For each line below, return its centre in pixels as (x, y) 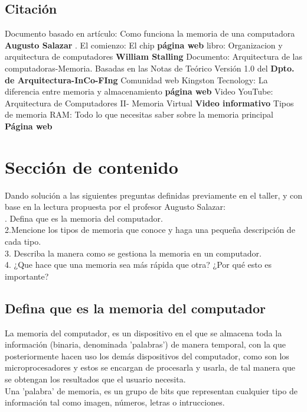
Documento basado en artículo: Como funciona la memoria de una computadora (150, 33)
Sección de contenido (92, 166)
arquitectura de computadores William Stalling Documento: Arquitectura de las (154, 56)
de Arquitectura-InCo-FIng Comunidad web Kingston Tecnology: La (136, 80)
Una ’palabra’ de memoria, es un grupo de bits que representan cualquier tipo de (151, 390)
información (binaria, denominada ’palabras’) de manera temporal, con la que (145, 344)
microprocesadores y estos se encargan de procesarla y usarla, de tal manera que (150, 367)
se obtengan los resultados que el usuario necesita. (95, 379)
